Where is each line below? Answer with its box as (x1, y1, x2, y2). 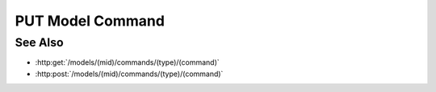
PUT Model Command (15, 12, 166, 30)
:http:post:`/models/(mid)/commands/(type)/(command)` (35, 69, 224, 78)
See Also (15, 35, 64, 50)
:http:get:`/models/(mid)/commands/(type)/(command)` (35, 58, 220, 67)
